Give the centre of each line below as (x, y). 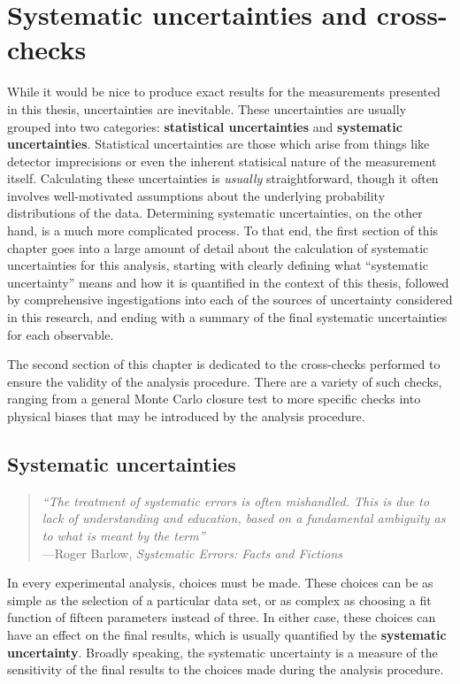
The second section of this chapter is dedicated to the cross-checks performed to (224, 364)
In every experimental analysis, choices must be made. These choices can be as (220, 583)
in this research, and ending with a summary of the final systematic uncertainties (227, 317)
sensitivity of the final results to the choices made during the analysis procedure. (226, 669)
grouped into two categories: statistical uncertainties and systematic (205, 126)
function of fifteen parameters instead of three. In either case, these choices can (222, 617)
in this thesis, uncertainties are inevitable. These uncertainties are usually (207, 108)
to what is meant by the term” (123, 535)
